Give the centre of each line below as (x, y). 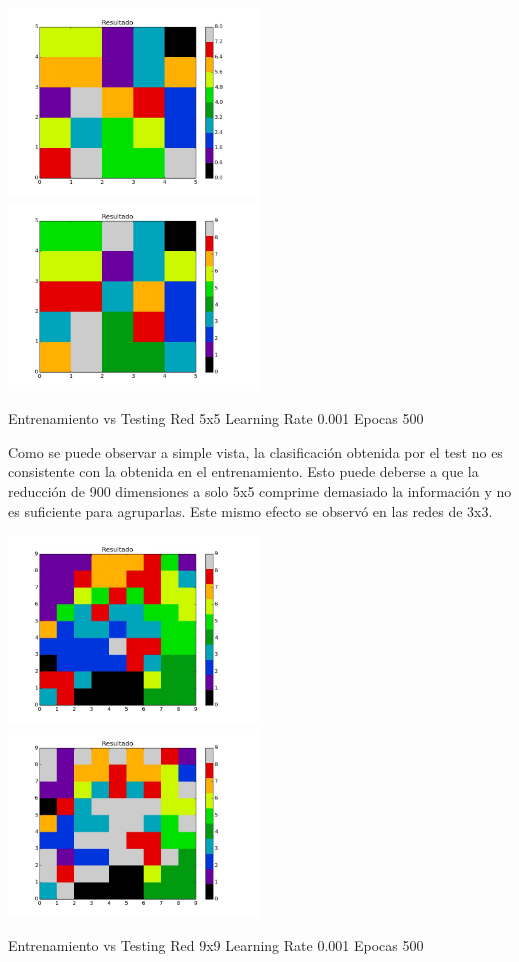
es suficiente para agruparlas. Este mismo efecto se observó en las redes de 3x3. (250, 510)
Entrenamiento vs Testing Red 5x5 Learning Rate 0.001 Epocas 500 (216, 418)
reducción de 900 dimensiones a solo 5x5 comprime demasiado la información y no (260, 490)
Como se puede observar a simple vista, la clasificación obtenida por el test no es (255, 451)
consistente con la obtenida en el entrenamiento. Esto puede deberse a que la (243, 471)
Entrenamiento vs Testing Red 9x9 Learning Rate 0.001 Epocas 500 (216, 945)
